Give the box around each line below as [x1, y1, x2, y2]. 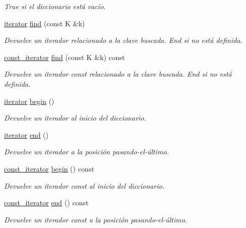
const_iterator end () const [4, 197, 89, 208]
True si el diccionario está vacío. [4, 1, 106, 11]
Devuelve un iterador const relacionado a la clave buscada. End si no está [4, 69, 232, 79]
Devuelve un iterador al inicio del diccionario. [4, 112, 146, 123]
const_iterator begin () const [4, 163, 94, 174]
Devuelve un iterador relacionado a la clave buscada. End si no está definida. [4, 35, 242, 45]
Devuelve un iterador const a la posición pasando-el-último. [4, 214, 187, 224]
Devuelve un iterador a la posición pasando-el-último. [4, 146, 169, 157]
